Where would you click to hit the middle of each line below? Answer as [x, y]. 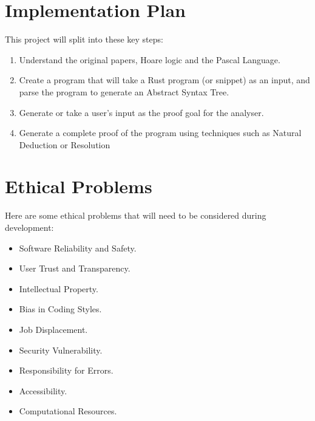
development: [29, 227]
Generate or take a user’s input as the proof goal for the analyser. [141, 112]
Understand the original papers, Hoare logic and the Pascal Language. [150, 59]
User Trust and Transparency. [75, 268]
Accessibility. [43, 390]
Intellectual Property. [59, 288]
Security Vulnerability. [61, 350]
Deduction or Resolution [65, 144]
